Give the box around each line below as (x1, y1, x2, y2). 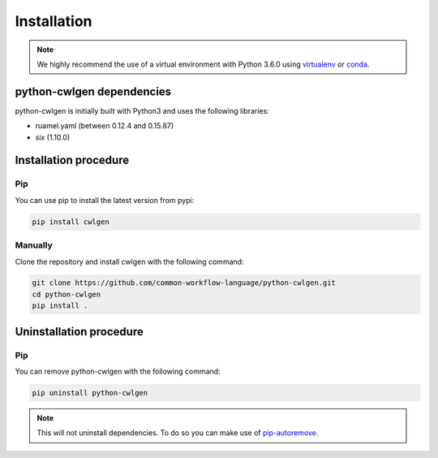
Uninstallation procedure (15, 325, 144, 339)
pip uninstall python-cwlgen (32, 388, 148, 397)
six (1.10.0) (35, 132, 71, 142)
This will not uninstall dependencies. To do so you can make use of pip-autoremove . (36, 428, 319, 438)
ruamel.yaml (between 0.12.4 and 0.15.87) (35, 121, 174, 131)
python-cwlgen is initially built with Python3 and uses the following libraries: (15, 106, 269, 115)
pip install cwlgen (32, 217, 109, 227)
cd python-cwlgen (32, 289, 101, 299)
